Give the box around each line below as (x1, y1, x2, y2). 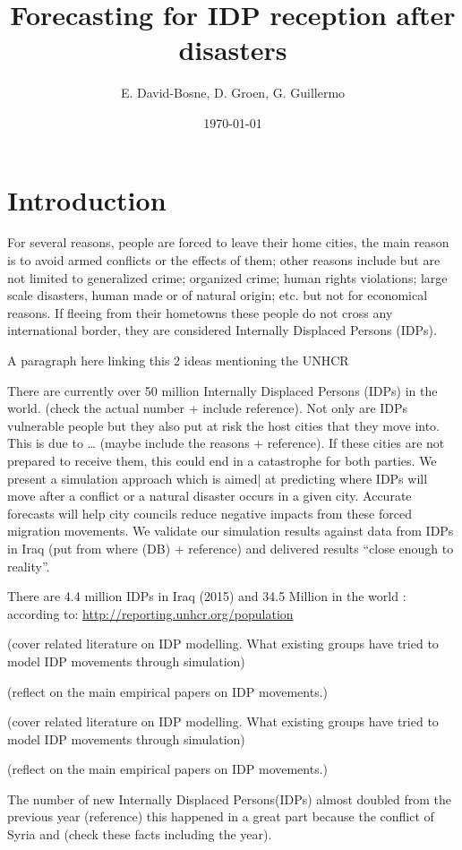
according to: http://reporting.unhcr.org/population (7, 604, 294, 622)
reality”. (7, 556, 50, 575)
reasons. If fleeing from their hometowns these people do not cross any (7, 303, 393, 322)
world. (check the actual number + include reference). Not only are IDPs (7, 399, 408, 417)
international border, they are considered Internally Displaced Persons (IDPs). (7, 321, 437, 339)
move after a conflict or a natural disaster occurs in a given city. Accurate (7, 486, 412, 505)
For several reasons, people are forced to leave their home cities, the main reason (7, 233, 449, 252)
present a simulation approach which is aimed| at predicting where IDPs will (7, 468, 428, 487)
